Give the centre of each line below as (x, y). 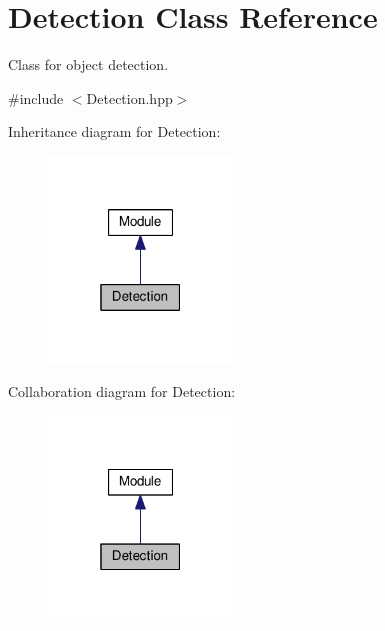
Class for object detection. (88, 64)
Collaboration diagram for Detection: (122, 391)
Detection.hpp (129, 97)
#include (36, 97)
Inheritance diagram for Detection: (114, 131)
